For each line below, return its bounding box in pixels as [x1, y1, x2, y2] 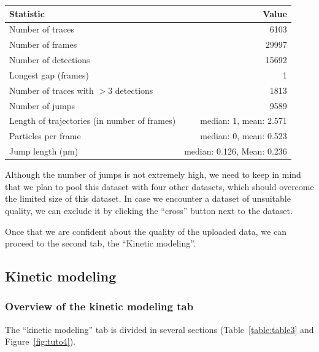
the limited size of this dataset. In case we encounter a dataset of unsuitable [5, 192, 291, 205]
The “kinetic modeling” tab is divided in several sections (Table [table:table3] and [5, 323, 314, 335]
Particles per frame [9, 129, 81, 142]
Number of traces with [9, 83, 94, 96]
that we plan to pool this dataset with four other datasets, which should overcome [5, 180, 314, 193]
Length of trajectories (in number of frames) [9, 114, 176, 127]
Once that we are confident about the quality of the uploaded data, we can [5, 224, 286, 237]
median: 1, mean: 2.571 [200, 114, 287, 127]
